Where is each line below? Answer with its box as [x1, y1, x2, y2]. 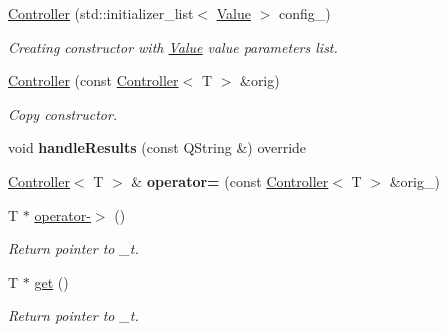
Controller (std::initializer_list [8, 3, 194, 23]
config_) [278, 3, 331, 23]
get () [34, 271, 69, 292]
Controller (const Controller [8, 70, 179, 91]
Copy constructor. [8, 103, 118, 124]
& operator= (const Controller [131, 170, 329, 191]
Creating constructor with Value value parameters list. [8, 36, 338, 57]
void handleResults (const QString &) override [8, 137, 307, 158]
